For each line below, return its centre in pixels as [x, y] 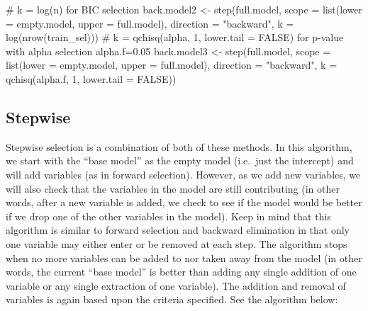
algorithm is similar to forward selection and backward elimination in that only [178, 230]
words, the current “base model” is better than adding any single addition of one [181, 272]
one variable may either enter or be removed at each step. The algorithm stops [177, 243]
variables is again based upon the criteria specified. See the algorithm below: [172, 299]
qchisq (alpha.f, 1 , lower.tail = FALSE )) [91, 78]
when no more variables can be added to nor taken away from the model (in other [184, 258]
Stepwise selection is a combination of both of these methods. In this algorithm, [179, 146]
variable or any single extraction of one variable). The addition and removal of [176, 285]
